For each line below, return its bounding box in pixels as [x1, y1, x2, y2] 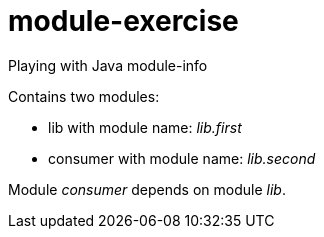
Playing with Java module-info [8, 56, 208, 74]
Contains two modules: [8, 87, 160, 105]
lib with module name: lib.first [48, 118, 242, 136]
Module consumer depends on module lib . [8, 180, 286, 198]
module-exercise [8, 4, 239, 38]
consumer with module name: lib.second [48, 149, 316, 167]
